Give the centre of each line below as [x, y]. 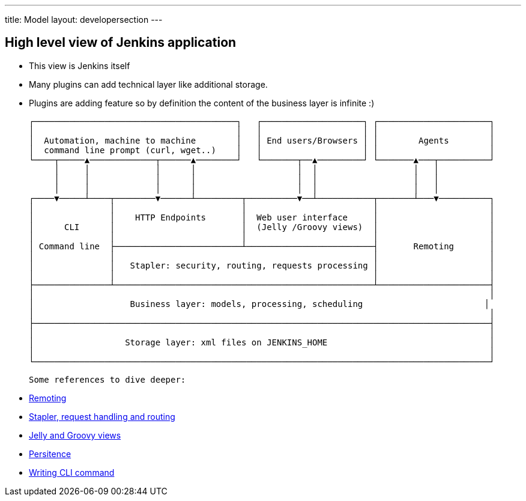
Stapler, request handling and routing [102, 416]
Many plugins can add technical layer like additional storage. [148, 84]
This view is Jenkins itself [80, 65]
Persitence [50, 454]
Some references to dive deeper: [107, 379]
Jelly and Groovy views [75, 435]
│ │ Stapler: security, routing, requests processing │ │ [262, 265]
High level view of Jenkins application [121, 43]
